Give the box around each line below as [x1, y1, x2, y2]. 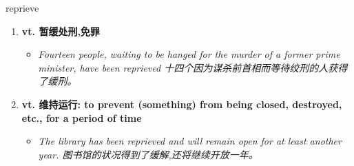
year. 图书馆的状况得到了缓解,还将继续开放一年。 [38, 147, 258, 161]
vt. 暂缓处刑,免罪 [21, 23, 100, 38]
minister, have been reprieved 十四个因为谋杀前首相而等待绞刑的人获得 [38, 60, 348, 74]
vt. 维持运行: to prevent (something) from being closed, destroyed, [21, 96, 342, 111]
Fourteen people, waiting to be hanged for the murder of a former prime [38, 47, 340, 61]
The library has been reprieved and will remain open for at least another [38, 134, 342, 148]
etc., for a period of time [21, 110, 142, 125]
